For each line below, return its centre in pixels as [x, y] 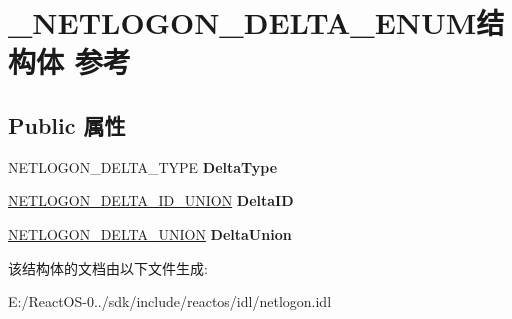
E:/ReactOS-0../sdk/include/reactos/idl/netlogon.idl [170, 301]
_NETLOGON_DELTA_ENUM [242, 22]
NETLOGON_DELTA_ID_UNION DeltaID [151, 200]
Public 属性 [67, 124]
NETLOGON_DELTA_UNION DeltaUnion [150, 233]
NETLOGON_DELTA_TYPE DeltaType [143, 166]
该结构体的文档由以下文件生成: [108, 267]
